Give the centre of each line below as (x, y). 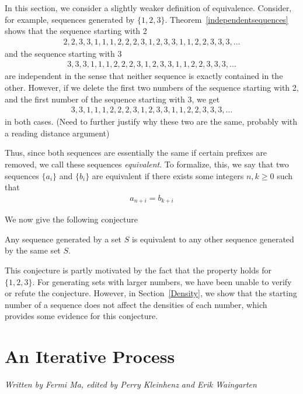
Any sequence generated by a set (63, 239)
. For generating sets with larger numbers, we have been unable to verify (162, 281)
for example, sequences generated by (70, 19)
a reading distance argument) (57, 133)
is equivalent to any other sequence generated (213, 239)
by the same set (33, 250)
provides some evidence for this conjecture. (81, 316)
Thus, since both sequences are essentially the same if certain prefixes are (136, 153)
